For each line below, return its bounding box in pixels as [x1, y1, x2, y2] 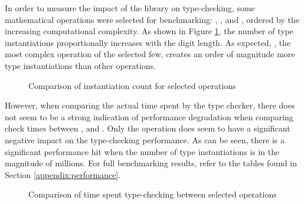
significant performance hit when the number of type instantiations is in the [5, 145, 280, 157]
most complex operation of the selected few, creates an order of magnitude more [5, 48, 295, 60]
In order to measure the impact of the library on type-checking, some [5, 2, 255, 14]
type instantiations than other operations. [5, 59, 156, 71]
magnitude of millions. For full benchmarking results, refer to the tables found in [5, 157, 298, 169]
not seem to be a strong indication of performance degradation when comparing [5, 110, 293, 123]
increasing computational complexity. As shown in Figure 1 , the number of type [5, 25, 294, 37]
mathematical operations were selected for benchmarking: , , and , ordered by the [5, 13, 299, 25]
